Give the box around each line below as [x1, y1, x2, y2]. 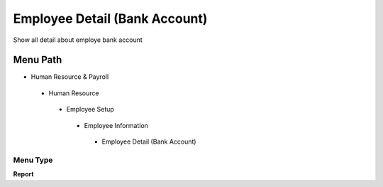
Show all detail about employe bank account [13, 36, 143, 44]
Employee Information [84, 121, 149, 129]
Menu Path [13, 54, 62, 66]
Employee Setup [66, 105, 115, 114]
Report [13, 170, 34, 178]
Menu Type [13, 155, 53, 165]
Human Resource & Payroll [30, 73, 109, 81]
